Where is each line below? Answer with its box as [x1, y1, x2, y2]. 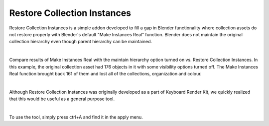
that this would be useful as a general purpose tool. [9, 96, 115, 102]
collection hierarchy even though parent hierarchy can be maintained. [9, 39, 152, 45]
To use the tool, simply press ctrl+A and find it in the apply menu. [9, 114, 143, 120]
